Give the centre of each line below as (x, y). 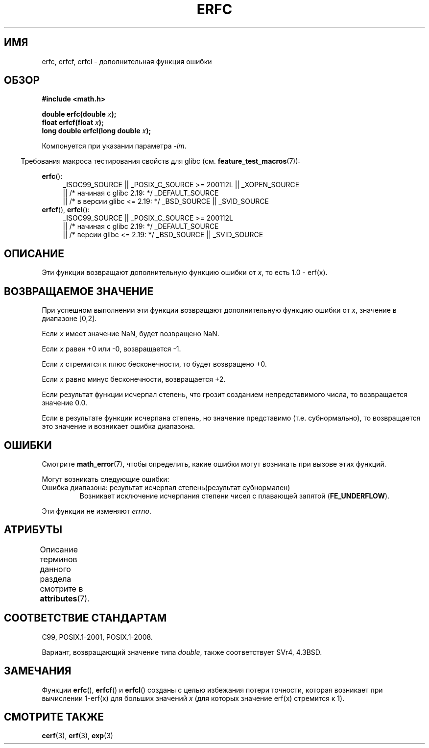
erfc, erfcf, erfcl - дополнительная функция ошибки (127, 61)
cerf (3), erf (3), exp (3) (77, 736)
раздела (56, 579)
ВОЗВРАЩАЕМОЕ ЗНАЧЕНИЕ (79, 291)
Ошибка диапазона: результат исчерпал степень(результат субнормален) (166, 487)
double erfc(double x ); (79, 114)
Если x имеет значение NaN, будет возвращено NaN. (131, 334)
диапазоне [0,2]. (69, 319)
